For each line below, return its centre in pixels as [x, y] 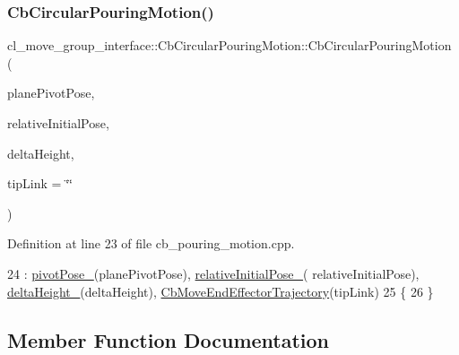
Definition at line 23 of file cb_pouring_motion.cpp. [151, 243]
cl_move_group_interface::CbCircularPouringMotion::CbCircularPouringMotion [229, 45]
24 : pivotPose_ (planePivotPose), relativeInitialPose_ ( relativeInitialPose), [213, 273]
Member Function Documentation [169, 339]
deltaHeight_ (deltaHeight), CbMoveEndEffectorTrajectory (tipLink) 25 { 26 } [221, 291]
